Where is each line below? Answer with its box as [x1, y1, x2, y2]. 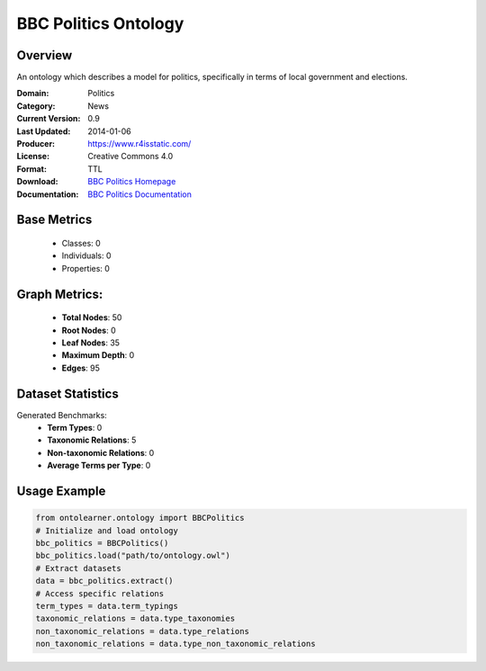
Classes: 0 [61, 237, 101, 248]
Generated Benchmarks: [16, 409, 107, 420]
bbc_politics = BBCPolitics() [35, 538, 169, 548]
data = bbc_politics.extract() [35, 576, 175, 586]
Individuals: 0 [61, 250, 112, 261]
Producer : [16, 139, 56, 149]
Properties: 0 [61, 263, 110, 273]
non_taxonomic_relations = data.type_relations [35, 626, 249, 636]
